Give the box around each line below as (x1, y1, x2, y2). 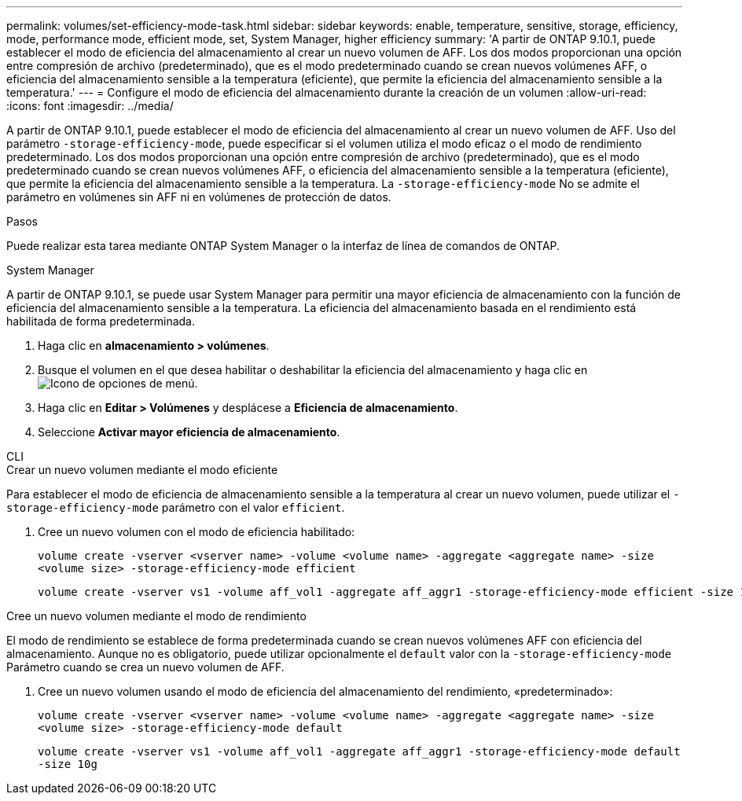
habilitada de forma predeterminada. (6, 314, 196, 328)
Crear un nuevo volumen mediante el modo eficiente (6, 463, 278, 476)
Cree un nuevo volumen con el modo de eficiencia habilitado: (38, 525, 355, 538)
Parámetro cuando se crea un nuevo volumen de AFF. (6, 660, 285, 674)
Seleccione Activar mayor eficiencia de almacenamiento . (38, 425, 340, 439)
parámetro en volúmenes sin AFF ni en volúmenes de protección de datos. (6, 190, 391, 204)
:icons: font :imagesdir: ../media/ (6, 99, 174, 112)
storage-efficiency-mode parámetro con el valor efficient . (6, 501, 345, 514)
